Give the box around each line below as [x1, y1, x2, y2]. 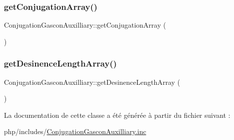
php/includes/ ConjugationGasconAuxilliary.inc [4, 126, 146, 137]
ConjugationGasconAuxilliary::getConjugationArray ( [4, 20, 166, 30]
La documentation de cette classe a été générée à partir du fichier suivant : [4, 109, 231, 120]
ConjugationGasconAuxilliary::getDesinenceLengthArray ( [4, 76, 180, 87]
